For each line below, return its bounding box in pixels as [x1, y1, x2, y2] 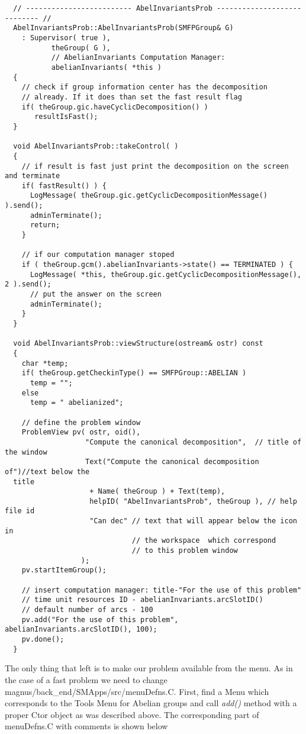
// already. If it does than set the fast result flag [21, 92, 242, 101]
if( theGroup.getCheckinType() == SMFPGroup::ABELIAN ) [21, 369, 247, 378]
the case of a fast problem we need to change [5, 673, 168, 685]
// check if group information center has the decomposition [21, 83, 268, 92]
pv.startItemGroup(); [21, 566, 107, 575]
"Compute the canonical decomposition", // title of [85, 437, 302, 446]
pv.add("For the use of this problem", [21, 615, 179, 624]
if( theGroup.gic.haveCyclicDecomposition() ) [21, 102, 208, 111]
